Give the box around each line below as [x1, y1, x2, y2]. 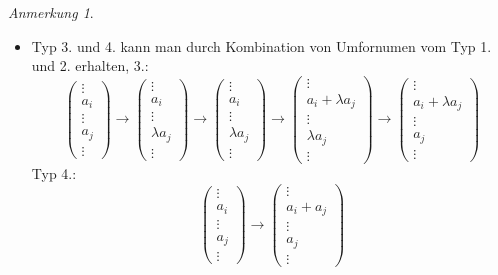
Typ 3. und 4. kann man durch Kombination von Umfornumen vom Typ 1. [31, 35, 492, 56]
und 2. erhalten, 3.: [31, 55, 149, 76]
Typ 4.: [31, 162, 77, 183]
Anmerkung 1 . [8, 2, 94, 22]
